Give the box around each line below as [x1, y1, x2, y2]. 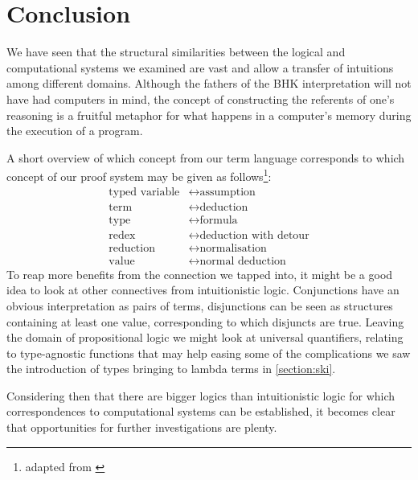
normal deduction [199, 255, 286, 267]
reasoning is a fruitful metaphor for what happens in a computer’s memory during [6, 106, 412, 123]
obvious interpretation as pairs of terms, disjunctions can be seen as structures [6, 297, 393, 314]
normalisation [199, 242, 267, 254]
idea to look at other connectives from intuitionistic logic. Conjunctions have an [6, 281, 400, 298]
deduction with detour [199, 229, 309, 241]
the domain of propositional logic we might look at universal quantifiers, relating [6, 329, 404, 346]
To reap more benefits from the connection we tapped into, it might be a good [6, 265, 393, 282]
